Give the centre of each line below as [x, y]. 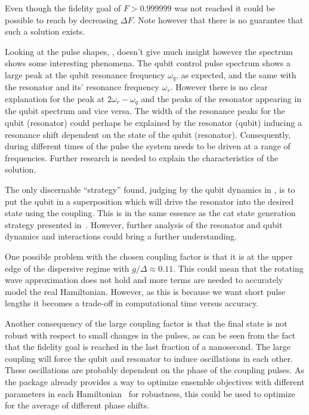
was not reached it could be [225, 8]
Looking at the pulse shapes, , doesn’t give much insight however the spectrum [149, 51]
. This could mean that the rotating [238, 268]
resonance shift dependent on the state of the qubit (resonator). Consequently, [148, 134]
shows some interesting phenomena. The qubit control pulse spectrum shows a [148, 63]
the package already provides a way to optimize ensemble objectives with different [155, 381]
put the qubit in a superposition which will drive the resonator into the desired [149, 201]
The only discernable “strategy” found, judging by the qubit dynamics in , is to [150, 190]
